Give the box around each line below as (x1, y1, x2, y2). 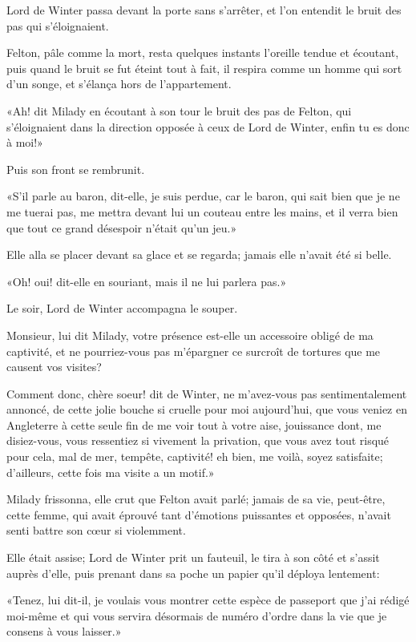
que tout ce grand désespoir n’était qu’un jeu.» (6, 219, 237, 236)
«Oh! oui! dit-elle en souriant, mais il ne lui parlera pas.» (6, 273, 287, 289)
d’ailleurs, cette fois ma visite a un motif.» (6, 463, 215, 480)
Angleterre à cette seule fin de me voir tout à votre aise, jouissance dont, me (6, 416, 382, 433)
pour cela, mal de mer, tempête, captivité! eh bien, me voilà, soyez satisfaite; (6, 448, 383, 465)
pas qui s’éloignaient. (6, 17, 109, 34)
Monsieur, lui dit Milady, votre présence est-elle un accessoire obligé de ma (6, 326, 374, 343)
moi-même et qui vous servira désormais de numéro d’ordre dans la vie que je (6, 607, 387, 624)
